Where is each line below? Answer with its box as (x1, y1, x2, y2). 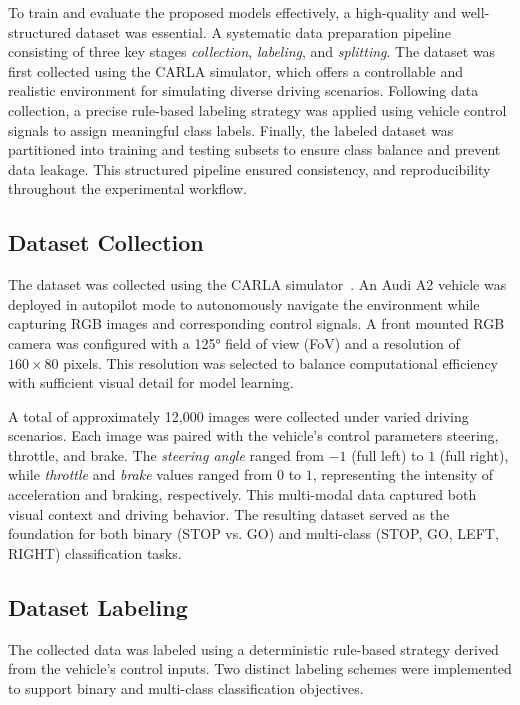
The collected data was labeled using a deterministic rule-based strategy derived (8, 638, 499, 659)
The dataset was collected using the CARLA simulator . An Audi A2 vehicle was (8, 274, 507, 295)
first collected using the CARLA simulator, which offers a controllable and (8, 60, 464, 81)
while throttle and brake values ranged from (8, 464, 273, 485)
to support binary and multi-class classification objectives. (8, 677, 364, 698)
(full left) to (351, 444, 424, 465)
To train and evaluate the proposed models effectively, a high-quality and (8, 2, 457, 22)
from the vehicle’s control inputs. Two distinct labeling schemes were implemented (8, 658, 512, 679)
